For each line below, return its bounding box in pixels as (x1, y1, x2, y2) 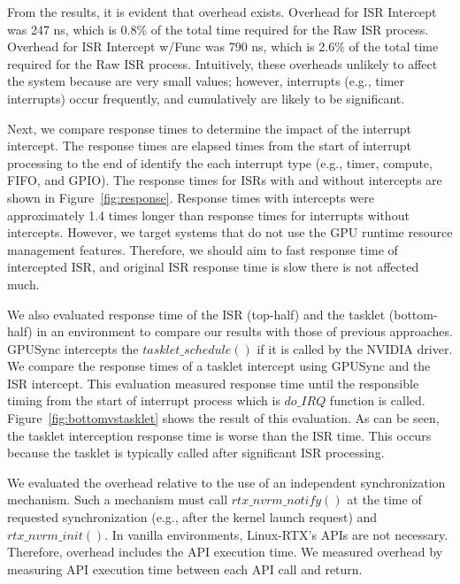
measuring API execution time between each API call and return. (7, 559, 363, 578)
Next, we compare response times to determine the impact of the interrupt (7, 119, 411, 137)
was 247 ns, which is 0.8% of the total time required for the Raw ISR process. (7, 19, 429, 38)
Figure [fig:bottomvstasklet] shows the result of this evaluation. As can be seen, (7, 409, 440, 427)
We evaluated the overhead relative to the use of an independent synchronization (7, 473, 446, 491)
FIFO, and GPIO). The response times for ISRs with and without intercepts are (7, 171, 442, 189)
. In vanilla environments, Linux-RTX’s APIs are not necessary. (104, 525, 448, 543)
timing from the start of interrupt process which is (7, 391, 280, 410)
